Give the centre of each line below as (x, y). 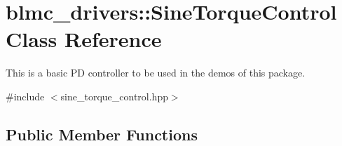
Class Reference (84, 39)
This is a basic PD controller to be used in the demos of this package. (156, 73)
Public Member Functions (102, 134)
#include (25, 96)
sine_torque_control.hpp (114, 96)
